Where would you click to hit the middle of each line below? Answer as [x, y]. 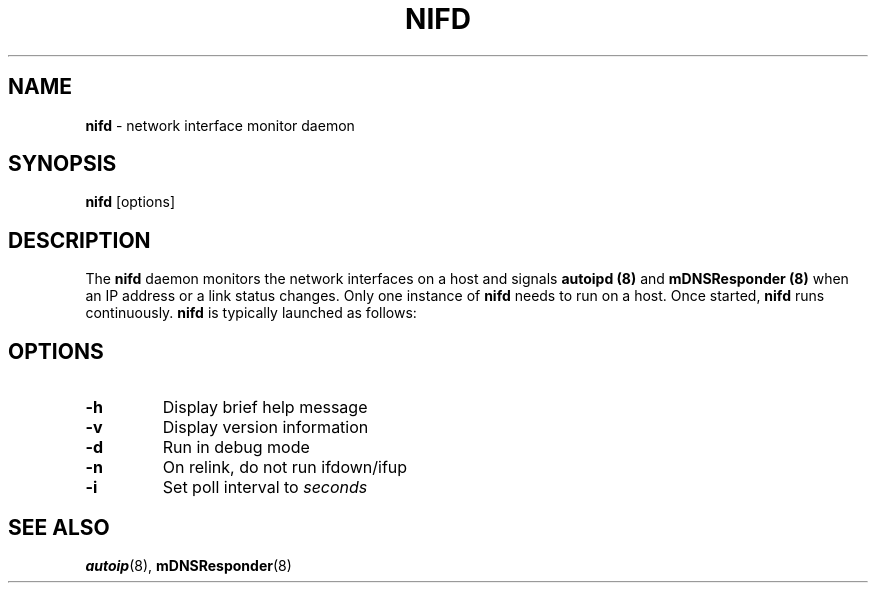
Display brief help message [265, 407]
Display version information [265, 427]
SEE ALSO [59, 527]
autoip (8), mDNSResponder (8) [188, 565]
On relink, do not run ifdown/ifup [285, 467]
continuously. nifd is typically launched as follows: [251, 313]
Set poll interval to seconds [265, 487]
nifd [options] [130, 202]
